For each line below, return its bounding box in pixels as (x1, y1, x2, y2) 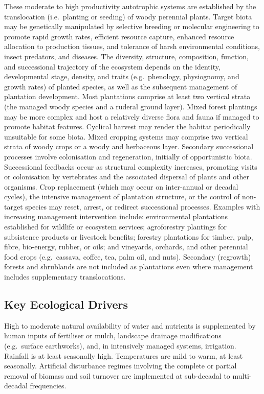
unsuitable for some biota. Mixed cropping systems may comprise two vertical (4, 131, 248, 142)
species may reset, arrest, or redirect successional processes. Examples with (25, 201, 260, 212)
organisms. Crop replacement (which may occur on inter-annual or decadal (4, 181, 238, 192)
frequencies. (30, 380, 67, 391)
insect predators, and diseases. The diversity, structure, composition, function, (4, 51, 249, 61)
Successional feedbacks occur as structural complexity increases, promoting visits (4, 161, 257, 172)
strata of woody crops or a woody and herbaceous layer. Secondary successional (4, 141, 254, 152)
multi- (232, 370, 252, 381)
